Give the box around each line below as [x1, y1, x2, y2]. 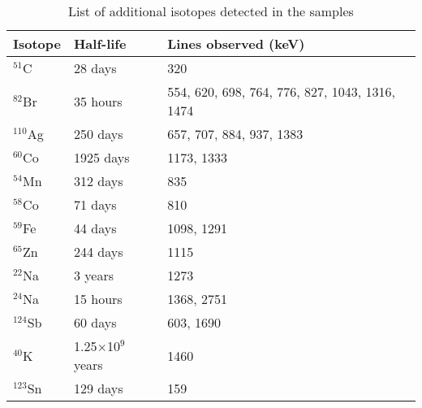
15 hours [73, 289, 123, 308]
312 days [73, 171, 123, 190]
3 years [73, 266, 114, 284]
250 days [73, 124, 123, 143]
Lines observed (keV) [167, 34, 305, 53]
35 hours [73, 91, 123, 111]
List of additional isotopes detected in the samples [68, 2, 354, 20]
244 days [73, 242, 123, 261]
